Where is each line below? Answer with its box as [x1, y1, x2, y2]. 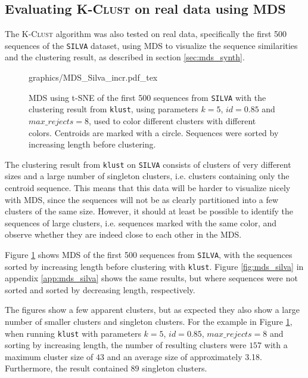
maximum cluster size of [5, 350, 94, 362]
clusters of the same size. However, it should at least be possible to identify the [5, 205, 294, 217]
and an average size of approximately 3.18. [107, 350, 262, 362]
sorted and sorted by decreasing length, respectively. [5, 283, 195, 296]
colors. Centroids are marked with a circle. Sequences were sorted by [29, 126, 279, 139]
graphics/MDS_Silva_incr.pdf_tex [29, 71, 158, 84]
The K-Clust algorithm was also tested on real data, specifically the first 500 [5, 27, 287, 40]
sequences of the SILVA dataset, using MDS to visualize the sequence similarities [5, 39, 298, 51]
